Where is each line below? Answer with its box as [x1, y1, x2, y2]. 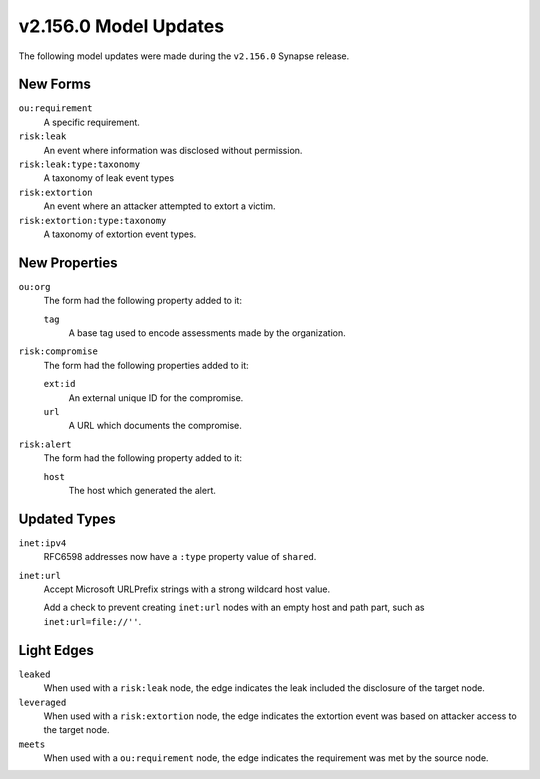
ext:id [43, 378, 76, 390]
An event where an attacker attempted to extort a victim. [43, 200, 276, 212]
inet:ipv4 [18, 537, 67, 549]
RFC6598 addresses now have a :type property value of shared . [43, 551, 317, 563]
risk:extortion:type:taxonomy [18, 215, 167, 226]
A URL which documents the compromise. [68, 420, 242, 432]
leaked [18, 668, 51, 680]
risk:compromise [18, 346, 99, 357]
